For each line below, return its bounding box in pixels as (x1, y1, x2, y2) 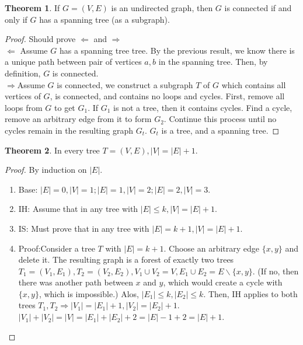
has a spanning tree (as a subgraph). (39, 13, 170, 25)
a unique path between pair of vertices (5, 55, 142, 68)
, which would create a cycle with (163, 276, 283, 288)
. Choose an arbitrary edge (163, 242, 260, 254)
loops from (5, 101, 43, 113)
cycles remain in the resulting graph (5, 124, 133, 136)
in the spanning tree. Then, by (158, 55, 268, 68)
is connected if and (224, 2, 292, 13)
